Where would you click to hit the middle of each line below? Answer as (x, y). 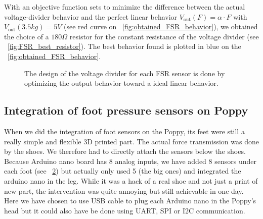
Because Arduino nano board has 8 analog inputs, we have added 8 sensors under (130, 161)
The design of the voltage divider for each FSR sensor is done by (125, 73)
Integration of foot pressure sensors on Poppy (126, 110)
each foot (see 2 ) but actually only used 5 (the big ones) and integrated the (123, 171)
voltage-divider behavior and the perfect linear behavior (91, 16)
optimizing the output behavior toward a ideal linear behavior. (121, 83)
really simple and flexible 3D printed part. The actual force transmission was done (131, 141)
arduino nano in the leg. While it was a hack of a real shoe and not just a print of (131, 180)
